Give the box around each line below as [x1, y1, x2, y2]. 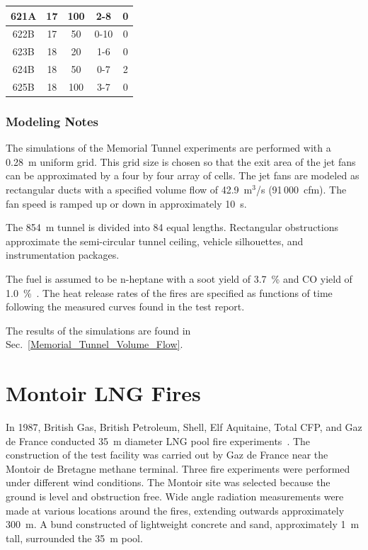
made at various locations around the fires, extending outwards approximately [6, 503, 345, 517]
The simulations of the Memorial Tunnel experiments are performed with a [6, 140, 331, 155]
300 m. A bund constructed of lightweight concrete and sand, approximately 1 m [6, 517, 360, 532]
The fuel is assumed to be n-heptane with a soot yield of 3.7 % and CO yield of [6, 271, 352, 286]
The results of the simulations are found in [6, 322, 191, 337]
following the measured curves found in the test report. [6, 299, 245, 314]
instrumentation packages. [6, 247, 120, 262]
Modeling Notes [6, 112, 98, 130]
